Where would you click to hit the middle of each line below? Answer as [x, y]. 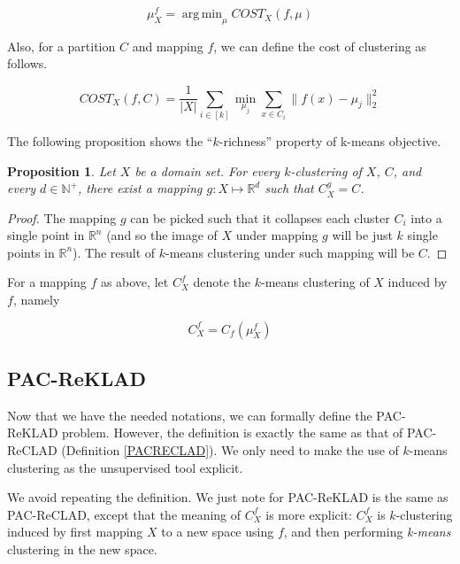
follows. [27, 63]
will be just [362, 235]
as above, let [134, 282]
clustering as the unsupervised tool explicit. [125, 467]
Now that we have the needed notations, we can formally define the [190, 415]
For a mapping [47, 282]
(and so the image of [162, 235]
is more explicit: [309, 514]
